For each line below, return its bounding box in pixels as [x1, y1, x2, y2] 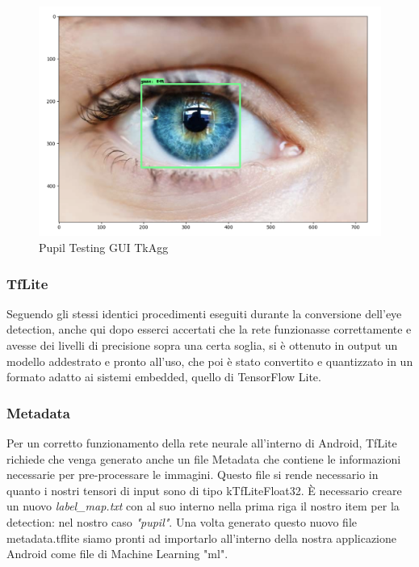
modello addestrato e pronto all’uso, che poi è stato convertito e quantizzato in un [6, 352, 413, 369]
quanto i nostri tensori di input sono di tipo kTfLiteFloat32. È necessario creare [6, 481, 402, 498]
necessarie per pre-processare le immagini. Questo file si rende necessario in [6, 466, 379, 483]
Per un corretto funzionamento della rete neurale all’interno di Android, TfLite [6, 435, 397, 451]
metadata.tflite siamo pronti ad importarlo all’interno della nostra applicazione [6, 529, 397, 546]
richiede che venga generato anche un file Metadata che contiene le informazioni [6, 450, 401, 467]
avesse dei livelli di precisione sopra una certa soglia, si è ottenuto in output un [6, 337, 398, 354]
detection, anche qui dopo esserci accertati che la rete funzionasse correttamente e [6, 321, 412, 338]
